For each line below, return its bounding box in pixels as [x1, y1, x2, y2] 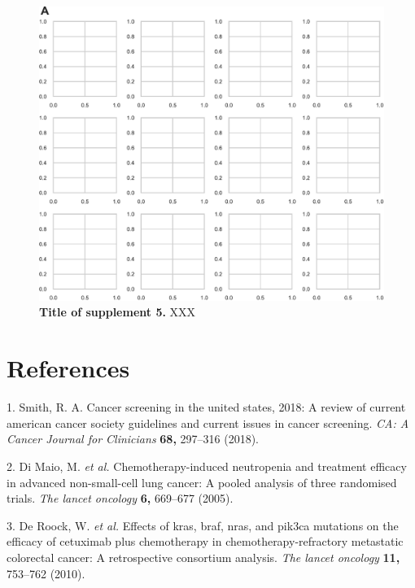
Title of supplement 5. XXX [39, 303, 196, 320]
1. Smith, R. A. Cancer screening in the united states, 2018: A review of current [7, 399, 406, 416]
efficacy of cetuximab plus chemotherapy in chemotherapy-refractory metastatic [7, 533, 404, 550]
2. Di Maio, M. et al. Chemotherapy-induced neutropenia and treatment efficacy [7, 457, 407, 474]
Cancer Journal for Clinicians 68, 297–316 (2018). [7, 430, 259, 447]
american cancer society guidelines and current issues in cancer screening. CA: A [7, 414, 409, 431]
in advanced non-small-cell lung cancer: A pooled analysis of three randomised [7, 473, 397, 490]
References [7, 351, 130, 385]
